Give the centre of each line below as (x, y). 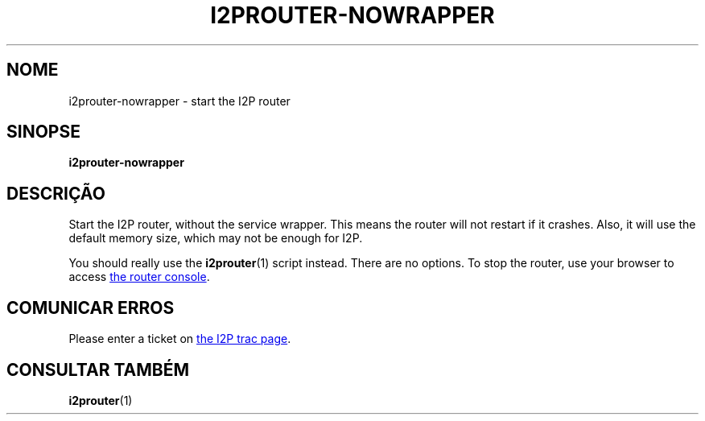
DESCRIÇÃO (56, 193)
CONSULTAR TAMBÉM (98, 369)
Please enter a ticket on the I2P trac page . (180, 339)
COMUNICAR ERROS (91, 307)
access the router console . (139, 277)
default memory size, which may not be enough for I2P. (216, 238)
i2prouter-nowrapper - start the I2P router (179, 101)
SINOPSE (43, 132)
